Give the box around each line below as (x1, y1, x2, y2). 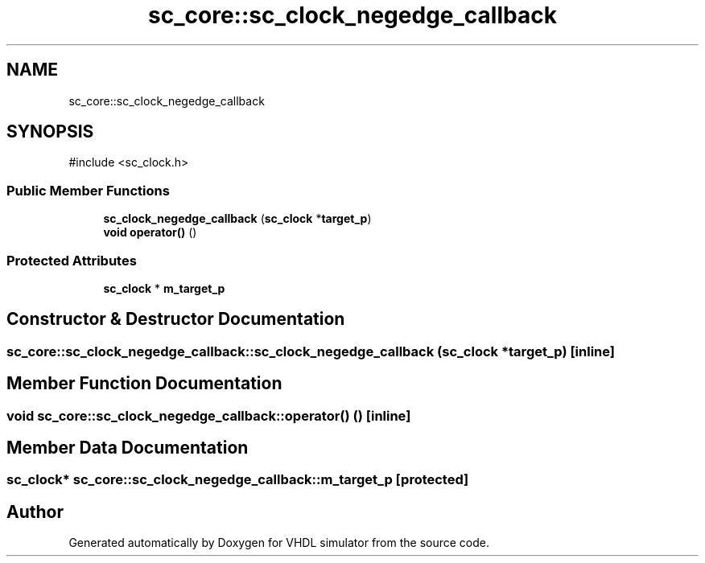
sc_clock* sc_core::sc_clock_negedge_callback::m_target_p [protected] (6, 471, 469, 488)
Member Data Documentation (6, 438, 249, 458)
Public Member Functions (6, 182, 170, 199)
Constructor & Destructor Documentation (6, 309, 345, 330)
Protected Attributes (6, 252, 137, 269)
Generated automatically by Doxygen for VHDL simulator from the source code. (68, 536, 490, 550)
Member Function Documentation (6, 373, 282, 394)
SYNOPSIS (6, 121, 94, 142)
